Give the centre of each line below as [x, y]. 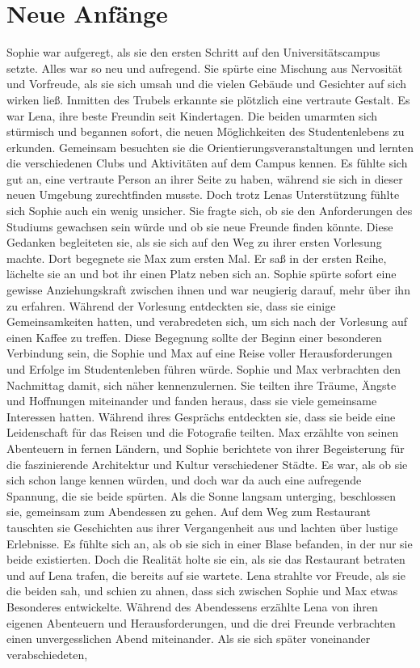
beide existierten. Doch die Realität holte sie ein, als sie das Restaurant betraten [206, 559]
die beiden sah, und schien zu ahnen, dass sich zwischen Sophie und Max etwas [202, 591]
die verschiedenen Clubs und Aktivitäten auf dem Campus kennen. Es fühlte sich [207, 163]
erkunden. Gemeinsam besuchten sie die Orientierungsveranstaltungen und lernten [210, 147]
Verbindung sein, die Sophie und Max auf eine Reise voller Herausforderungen [199, 353]
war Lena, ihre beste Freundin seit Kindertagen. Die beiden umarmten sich [192, 115]
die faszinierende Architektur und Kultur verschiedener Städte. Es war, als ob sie [207, 464]
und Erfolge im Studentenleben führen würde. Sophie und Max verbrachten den [204, 369]
